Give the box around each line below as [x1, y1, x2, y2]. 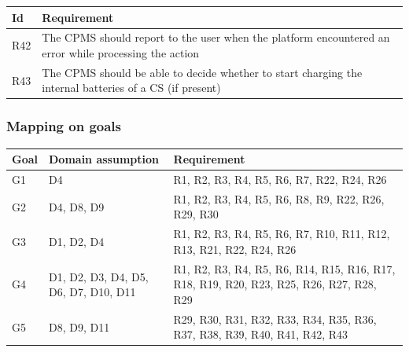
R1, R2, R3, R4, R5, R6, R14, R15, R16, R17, [173, 260, 396, 277]
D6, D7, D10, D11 [49, 284, 136, 300]
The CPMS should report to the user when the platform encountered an [42, 29, 390, 46]
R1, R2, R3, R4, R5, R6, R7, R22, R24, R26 [173, 171, 387, 188]
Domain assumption [49, 151, 159, 167]
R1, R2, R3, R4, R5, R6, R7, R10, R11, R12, [173, 225, 390, 242]
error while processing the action [42, 44, 200, 60]
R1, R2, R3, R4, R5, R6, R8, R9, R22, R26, [173, 190, 385, 207]
